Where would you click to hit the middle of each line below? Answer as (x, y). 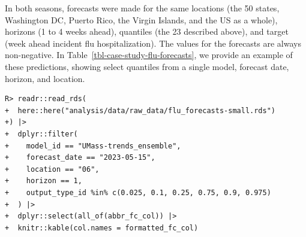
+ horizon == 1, (43, 181)
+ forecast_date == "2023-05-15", (80, 158)
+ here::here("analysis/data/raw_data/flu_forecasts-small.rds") (140, 110)
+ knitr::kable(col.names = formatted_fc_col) (102, 228)
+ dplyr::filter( (41, 134)
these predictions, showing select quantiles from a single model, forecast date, (147, 66)
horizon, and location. (45, 78)
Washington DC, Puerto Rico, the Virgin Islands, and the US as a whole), (141, 19)
